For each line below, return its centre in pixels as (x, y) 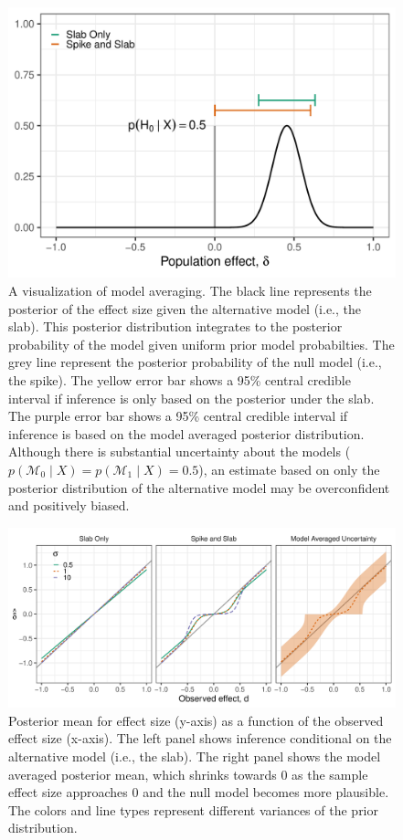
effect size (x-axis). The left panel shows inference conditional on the (200, 738)
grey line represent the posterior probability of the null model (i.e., (195, 362)
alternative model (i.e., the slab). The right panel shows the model (195, 756)
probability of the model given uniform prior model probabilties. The (201, 344)
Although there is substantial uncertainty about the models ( (180, 451)
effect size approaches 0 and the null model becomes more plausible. (199, 792)
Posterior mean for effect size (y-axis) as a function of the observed (196, 720)
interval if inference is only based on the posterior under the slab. (191, 398)
